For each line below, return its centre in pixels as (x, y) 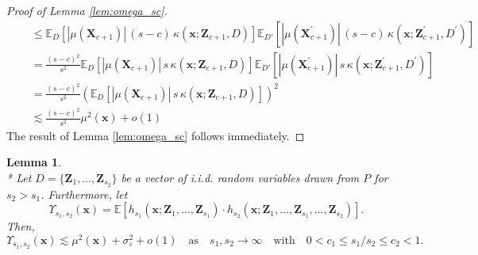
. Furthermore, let (84, 194)
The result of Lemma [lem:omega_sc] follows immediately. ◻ (156, 135)
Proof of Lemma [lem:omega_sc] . (87, 10)
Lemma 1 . (34, 162)
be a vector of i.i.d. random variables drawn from (240, 177)
